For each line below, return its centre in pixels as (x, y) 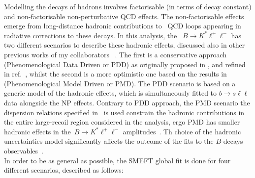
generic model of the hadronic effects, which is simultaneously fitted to (111, 93)
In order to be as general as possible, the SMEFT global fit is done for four (117, 160)
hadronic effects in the (37, 131)
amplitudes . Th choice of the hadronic (182, 131)
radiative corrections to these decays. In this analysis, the (91, 35)
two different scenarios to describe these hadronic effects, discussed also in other (125, 45)
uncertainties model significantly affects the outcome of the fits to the (109, 141)
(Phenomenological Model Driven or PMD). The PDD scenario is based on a (120, 83)
